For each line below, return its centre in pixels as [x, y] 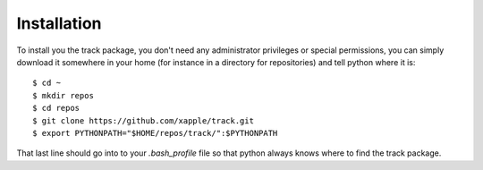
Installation [59, 23]
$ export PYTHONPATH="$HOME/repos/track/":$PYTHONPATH [155, 133]
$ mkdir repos [63, 95]
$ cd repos [56, 108]
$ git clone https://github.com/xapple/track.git [144, 120]
